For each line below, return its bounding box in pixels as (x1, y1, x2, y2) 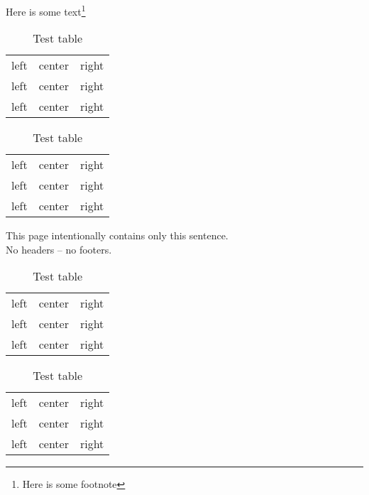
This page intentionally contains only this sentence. (6, 228, 228, 243)
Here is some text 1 (6, 2, 86, 18)
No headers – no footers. (6, 241, 112, 256)
